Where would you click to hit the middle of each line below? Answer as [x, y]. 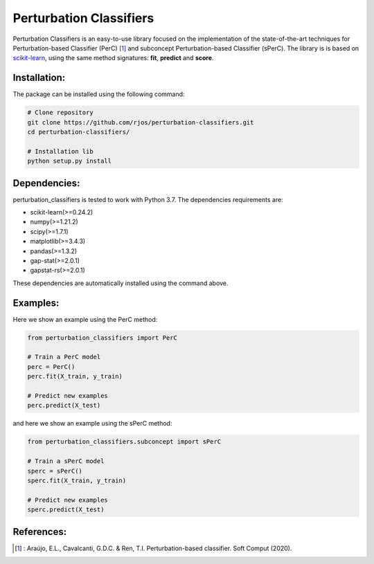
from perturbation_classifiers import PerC [103, 338]
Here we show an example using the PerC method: [85, 319]
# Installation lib [60, 151]
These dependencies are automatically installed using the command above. [121, 283]
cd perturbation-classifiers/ [79, 132]
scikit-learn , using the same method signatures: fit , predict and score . [113, 58]
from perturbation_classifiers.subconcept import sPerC [124, 442]
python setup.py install [70, 161]
